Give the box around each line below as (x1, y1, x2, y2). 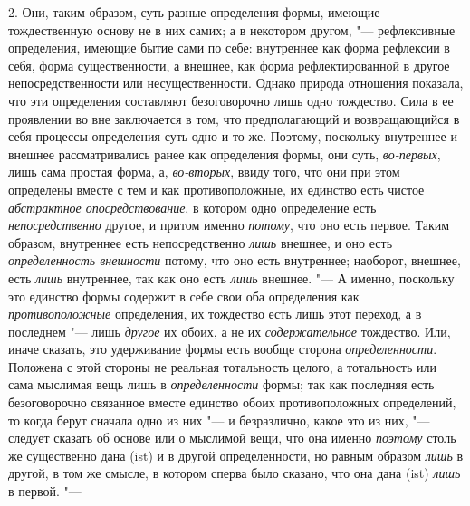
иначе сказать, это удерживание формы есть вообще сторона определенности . (8, 339, 437, 358)
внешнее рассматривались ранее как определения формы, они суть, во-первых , (8, 144, 441, 163)
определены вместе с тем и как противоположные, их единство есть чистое (8, 179, 425, 198)
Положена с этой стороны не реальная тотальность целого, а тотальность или (8, 357, 437, 376)
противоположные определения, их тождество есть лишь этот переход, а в (8, 304, 422, 323)
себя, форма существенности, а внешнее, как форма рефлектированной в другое (8, 55, 450, 74)
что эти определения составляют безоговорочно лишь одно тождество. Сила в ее (8, 91, 454, 110)
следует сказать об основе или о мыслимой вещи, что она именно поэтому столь (8, 428, 456, 447)
